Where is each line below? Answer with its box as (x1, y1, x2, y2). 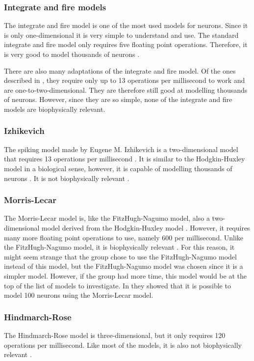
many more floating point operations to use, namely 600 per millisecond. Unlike (4, 232, 244, 242)
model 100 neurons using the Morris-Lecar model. (4, 290, 153, 300)
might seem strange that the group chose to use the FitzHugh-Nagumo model (4, 251, 237, 261)
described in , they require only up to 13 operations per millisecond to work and (4, 75, 245, 85)
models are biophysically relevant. (4, 103, 105, 114)
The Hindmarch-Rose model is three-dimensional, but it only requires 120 (4, 330, 226, 340)
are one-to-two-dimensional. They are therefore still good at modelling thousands (4, 84, 248, 95)
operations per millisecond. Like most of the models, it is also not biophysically (4, 339, 242, 350)
